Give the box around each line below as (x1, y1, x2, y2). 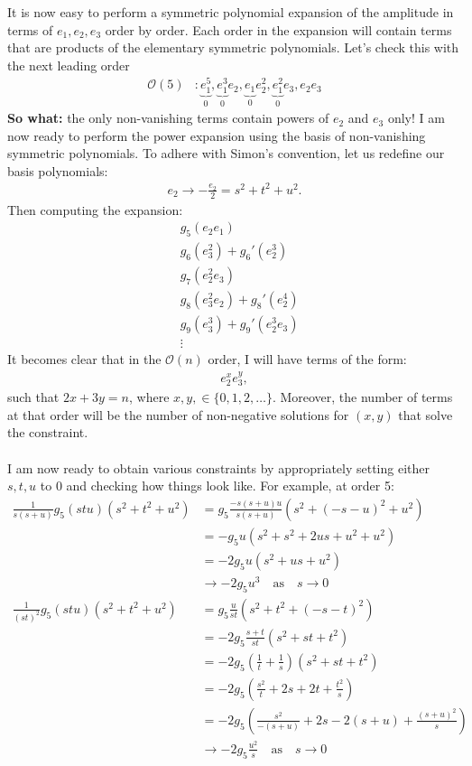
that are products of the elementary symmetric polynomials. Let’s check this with (7, 38, 459, 57)
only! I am (387, 108, 445, 127)
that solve (398, 405, 453, 424)
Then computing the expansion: (7, 200, 183, 219)
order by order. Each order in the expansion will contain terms (105, 20, 452, 39)
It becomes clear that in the (7, 350, 162, 369)
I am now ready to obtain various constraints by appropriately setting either (7, 458, 430, 477)
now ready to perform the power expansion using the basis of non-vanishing (7, 126, 426, 145)
